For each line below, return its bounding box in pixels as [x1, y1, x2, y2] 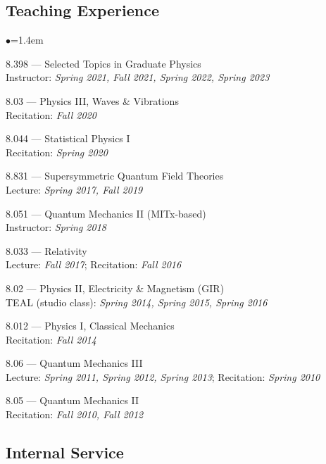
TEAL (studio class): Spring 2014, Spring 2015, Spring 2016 [6, 294, 268, 309]
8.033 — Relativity [6, 243, 87, 258]
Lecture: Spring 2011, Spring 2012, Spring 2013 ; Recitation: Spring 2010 [6, 369, 320, 384]
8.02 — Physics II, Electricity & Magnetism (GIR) [6, 280, 225, 295]
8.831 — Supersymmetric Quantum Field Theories [6, 168, 224, 183]
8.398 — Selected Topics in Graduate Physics [6, 56, 201, 70]
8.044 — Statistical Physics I [6, 131, 130, 146]
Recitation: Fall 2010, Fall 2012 [6, 407, 144, 422]
